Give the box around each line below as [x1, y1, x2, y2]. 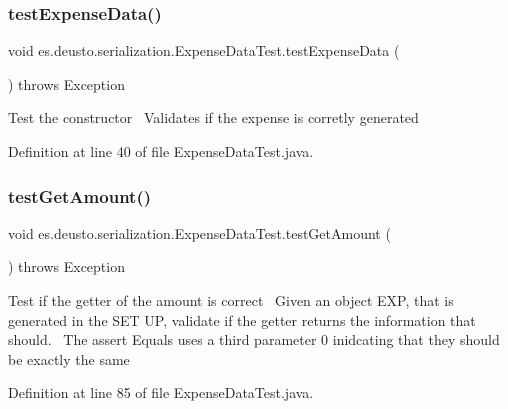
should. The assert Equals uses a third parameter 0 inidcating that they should [8, 329, 500, 350]
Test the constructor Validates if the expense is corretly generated [8, 107, 419, 128]
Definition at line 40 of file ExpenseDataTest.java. [8, 141, 314, 161]
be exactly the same [8, 348, 130, 369]
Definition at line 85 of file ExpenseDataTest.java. [8, 382, 314, 403]
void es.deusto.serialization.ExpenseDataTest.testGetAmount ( [8, 222, 391, 243]
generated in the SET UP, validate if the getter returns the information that [8, 309, 476, 330]
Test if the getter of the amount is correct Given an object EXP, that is [8, 290, 454, 310]
